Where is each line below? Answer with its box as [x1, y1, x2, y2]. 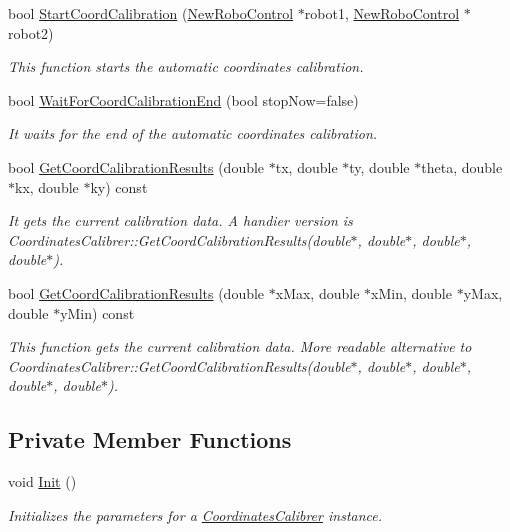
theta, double [421, 156, 503, 177]
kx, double [15, 176, 79, 197]
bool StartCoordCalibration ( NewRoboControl [8, 3, 294, 23]
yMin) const [60, 302, 135, 323]
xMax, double [275, 282, 360, 303]
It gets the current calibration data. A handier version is [8, 210, 353, 231]
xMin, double [371, 282, 452, 303]
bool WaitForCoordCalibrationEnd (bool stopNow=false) [8, 89, 359, 110]
